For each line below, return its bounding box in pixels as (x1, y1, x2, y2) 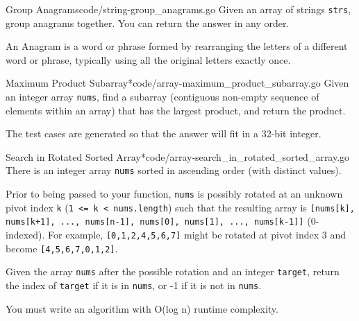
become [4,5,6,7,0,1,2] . (6, 241, 118, 255)
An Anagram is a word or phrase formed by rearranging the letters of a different (6, 39, 348, 53)
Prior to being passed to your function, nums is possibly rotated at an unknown (6, 186, 343, 201)
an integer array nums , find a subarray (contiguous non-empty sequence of (6, 89, 319, 104)
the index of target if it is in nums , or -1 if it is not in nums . (6, 278, 262, 293)
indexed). (6, 227, 45, 242)
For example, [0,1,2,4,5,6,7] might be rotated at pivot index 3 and (48, 227, 346, 242)
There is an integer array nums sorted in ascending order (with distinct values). (6, 163, 342, 177)
